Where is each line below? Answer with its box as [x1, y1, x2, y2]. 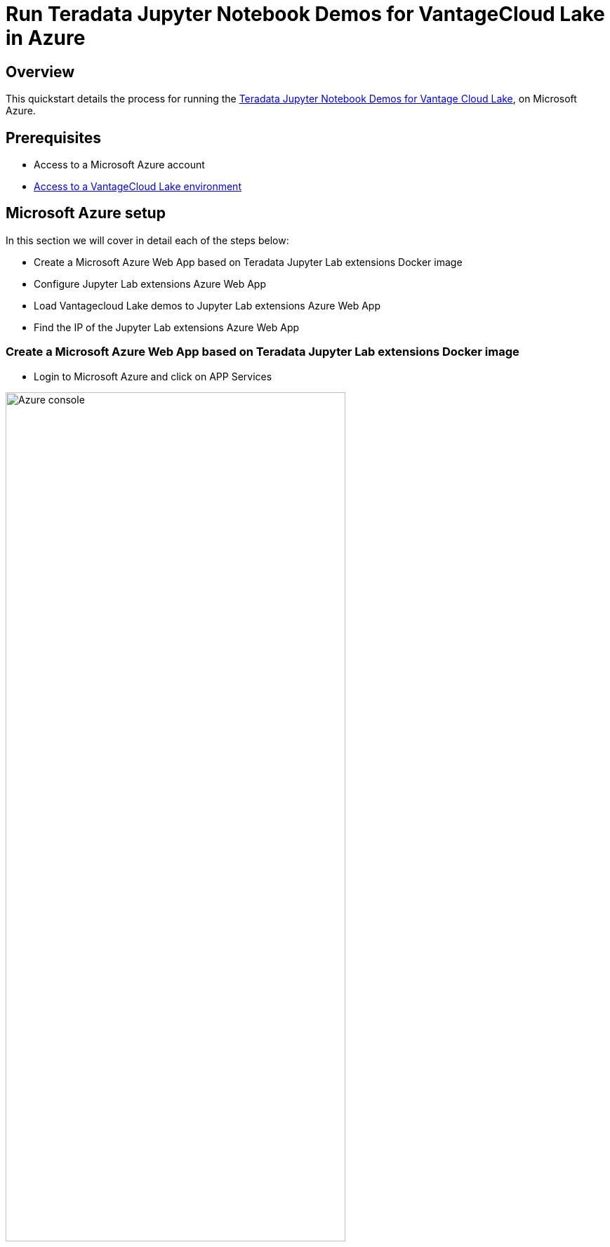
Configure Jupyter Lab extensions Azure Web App [34, 277, 266, 290]
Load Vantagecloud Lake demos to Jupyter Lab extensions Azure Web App [34, 299, 380, 312]
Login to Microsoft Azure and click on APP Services [34, 370, 272, 382]
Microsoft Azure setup [6, 204, 166, 222]
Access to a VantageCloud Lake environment [34, 180, 241, 193]
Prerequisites [6, 128, 101, 147]
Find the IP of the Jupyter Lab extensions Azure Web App [34, 321, 300, 333]
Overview [6, 62, 75, 81]
